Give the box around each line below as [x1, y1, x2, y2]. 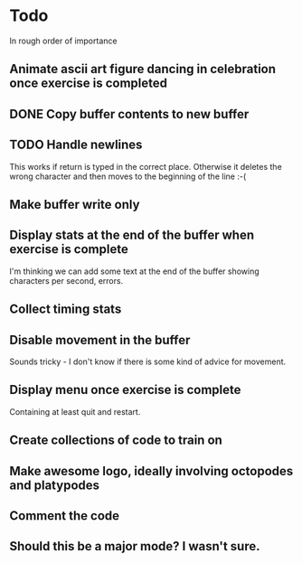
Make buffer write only [9, 196, 140, 212]
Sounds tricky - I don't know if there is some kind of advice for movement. [9, 356, 287, 367]
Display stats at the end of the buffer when [9, 228, 255, 243]
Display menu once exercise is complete [9, 382, 241, 398]
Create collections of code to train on [9, 433, 223, 448]
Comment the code [9, 508, 120, 523]
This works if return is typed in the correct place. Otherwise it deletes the [9, 161, 282, 172]
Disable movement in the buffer [9, 332, 191, 348]
